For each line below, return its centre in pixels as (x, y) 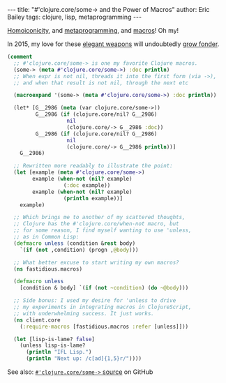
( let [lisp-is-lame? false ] (54, 339)
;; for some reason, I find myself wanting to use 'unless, (103, 231)
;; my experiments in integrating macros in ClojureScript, (103, 307)
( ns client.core (37, 320)
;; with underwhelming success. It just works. (84, 313)
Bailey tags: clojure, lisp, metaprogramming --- (74, 17)
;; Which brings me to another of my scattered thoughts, (100, 218)
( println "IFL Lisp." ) (59, 352)
